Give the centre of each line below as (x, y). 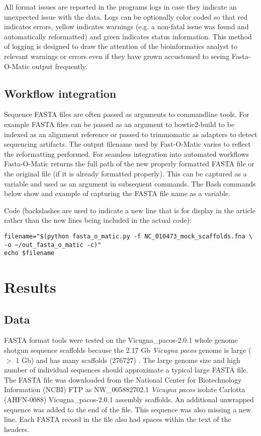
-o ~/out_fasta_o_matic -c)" (53, 245)
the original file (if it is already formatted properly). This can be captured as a (125, 173)
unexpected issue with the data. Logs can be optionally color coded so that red (126, 16)
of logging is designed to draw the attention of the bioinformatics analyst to (121, 46)
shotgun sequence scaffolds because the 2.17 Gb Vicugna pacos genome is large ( (128, 350)
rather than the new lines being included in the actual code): (98, 220)
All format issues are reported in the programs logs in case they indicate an (120, 7)
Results (30, 287)
